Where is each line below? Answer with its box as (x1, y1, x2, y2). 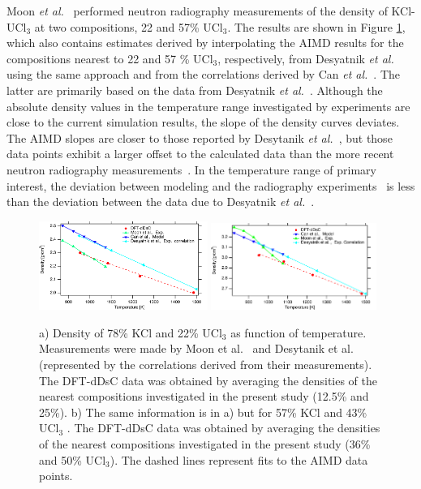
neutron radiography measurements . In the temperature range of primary (6, 161, 376, 178)
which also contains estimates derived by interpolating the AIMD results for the (6, 34, 404, 51)
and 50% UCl (39, 451, 106, 468)
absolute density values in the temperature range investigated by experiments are (6, 97, 410, 114)
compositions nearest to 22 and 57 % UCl (6, 49, 213, 66)
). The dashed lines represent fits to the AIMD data (110, 451, 368, 468)
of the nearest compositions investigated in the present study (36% (39, 435, 371, 453)
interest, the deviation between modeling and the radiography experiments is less (6, 177, 415, 194)
